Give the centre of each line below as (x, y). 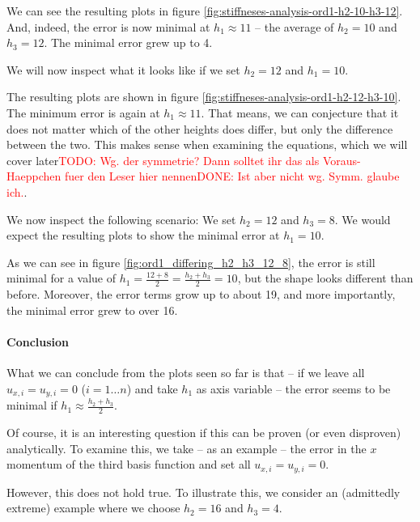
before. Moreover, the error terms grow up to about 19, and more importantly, (201, 294)
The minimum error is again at (83, 112)
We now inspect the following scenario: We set (121, 219)
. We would (363, 219)
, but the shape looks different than (325, 278)
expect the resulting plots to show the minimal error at (143, 235)
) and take (152, 388)
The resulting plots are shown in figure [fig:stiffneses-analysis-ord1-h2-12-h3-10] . (204, 97)
